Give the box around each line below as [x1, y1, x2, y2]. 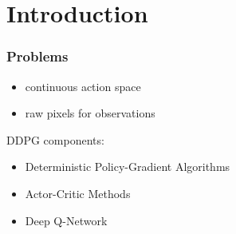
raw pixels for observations [25, 105, 155, 121]
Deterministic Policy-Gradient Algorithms [25, 158, 230, 175]
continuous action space [25, 77, 141, 94]
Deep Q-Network [25, 212, 108, 228]
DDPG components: [6, 131, 104, 148]
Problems [6, 46, 69, 66]
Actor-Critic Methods [25, 184, 131, 201]
